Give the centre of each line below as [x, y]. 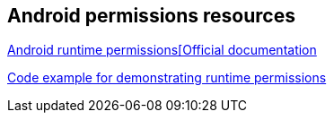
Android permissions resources [151, 16]
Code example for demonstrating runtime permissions [167, 78]
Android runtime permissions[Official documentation [162, 50]
